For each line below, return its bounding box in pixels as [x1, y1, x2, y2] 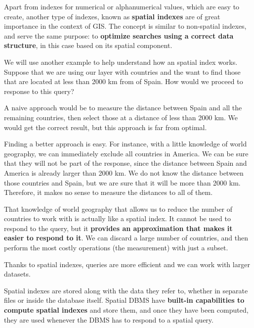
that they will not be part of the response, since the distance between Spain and [4, 158, 247, 168]
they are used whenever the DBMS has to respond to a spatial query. [4, 314, 213, 325]
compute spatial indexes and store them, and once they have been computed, [4, 305, 249, 315]
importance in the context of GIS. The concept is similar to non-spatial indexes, [4, 21, 247, 31]
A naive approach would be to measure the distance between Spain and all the [4, 102, 242, 113]
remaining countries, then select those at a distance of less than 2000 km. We [4, 112, 238, 122]
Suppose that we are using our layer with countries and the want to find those [4, 66, 241, 77]
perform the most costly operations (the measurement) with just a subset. [4, 242, 228, 253]
